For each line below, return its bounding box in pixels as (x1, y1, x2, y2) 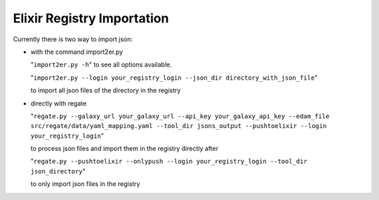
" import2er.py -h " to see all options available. (30, 60, 172, 69)
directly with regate (30, 99, 87, 108)
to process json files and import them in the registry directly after (30, 144, 219, 153)
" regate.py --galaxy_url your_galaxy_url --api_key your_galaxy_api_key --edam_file (30, 112, 330, 120)
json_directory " (30, 166, 86, 175)
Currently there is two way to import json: (13, 35, 133, 43)
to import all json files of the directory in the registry (30, 86, 181, 94)
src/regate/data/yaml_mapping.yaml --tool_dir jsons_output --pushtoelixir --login (30, 122, 327, 130)
